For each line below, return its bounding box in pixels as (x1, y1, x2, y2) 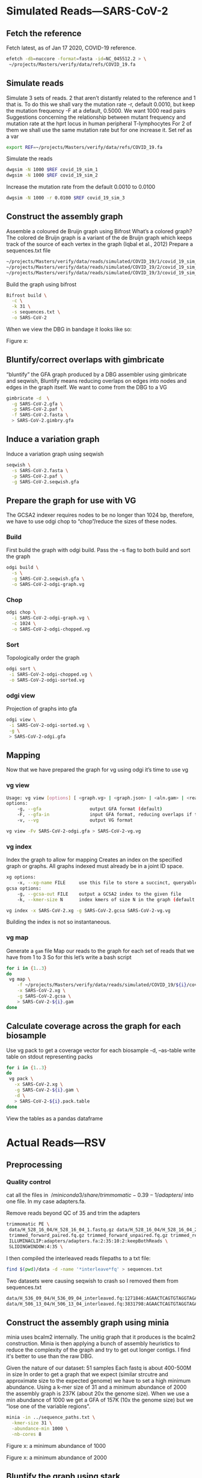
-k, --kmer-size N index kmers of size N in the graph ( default (17, 896, 195, 902)
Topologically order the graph (6, 654, 80, 661)
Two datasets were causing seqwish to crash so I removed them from (6, 1277, 179, 1285)
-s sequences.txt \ (11, 309, 61, 315)
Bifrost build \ (6, 292, 47, 298)
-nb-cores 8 (11, 1431, 42, 1437)
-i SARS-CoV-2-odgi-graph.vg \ (11, 615, 90, 621)
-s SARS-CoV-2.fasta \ (11, 467, 69, 474)
